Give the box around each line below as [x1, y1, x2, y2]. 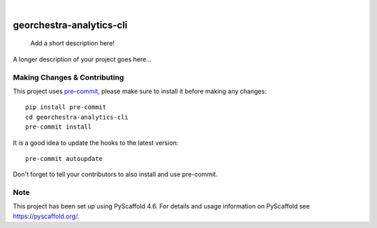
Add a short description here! [30, 39, 115, 48]
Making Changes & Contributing [13, 72, 124, 82]
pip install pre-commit [25, 104, 107, 111]
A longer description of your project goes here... [13, 55, 151, 63]
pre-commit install [25, 123, 92, 131]
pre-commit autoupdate [25, 155, 103, 162]
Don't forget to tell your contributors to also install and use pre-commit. [13, 170, 218, 178]
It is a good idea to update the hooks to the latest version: [13, 138, 179, 147]
